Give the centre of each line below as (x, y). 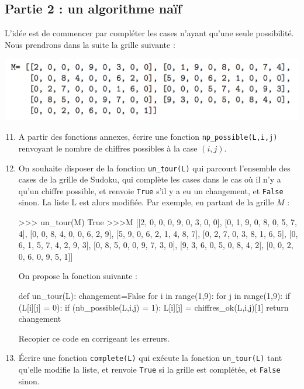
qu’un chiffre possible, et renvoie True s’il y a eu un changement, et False (151, 190)
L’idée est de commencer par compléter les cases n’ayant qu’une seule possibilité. (149, 33)
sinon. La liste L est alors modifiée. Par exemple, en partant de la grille (146, 202)
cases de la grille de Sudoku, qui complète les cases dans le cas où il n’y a (150, 179)
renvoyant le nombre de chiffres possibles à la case (108, 148)
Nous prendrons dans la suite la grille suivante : (90, 44)
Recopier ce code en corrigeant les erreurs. (94, 338)
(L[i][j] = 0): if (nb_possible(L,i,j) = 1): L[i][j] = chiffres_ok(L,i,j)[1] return (153, 307)
